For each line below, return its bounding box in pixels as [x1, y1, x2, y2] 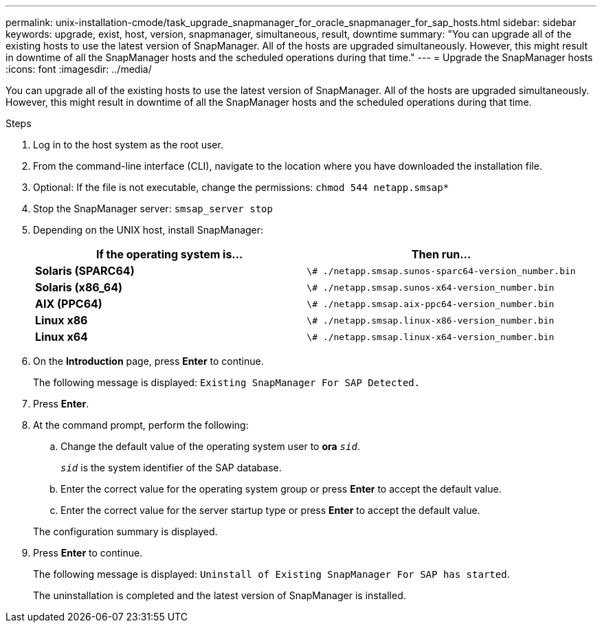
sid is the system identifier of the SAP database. [60, 462, 282, 473]
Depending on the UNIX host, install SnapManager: [33, 224, 264, 236]
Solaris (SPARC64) [35, 264, 135, 278]
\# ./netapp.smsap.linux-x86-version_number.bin [306, 315, 555, 326]
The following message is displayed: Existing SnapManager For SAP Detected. [33, 377, 421, 388]
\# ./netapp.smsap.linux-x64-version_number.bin [306, 331, 555, 342]
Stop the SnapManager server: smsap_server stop [33, 203, 273, 214]
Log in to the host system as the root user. [33, 139, 223, 150]
